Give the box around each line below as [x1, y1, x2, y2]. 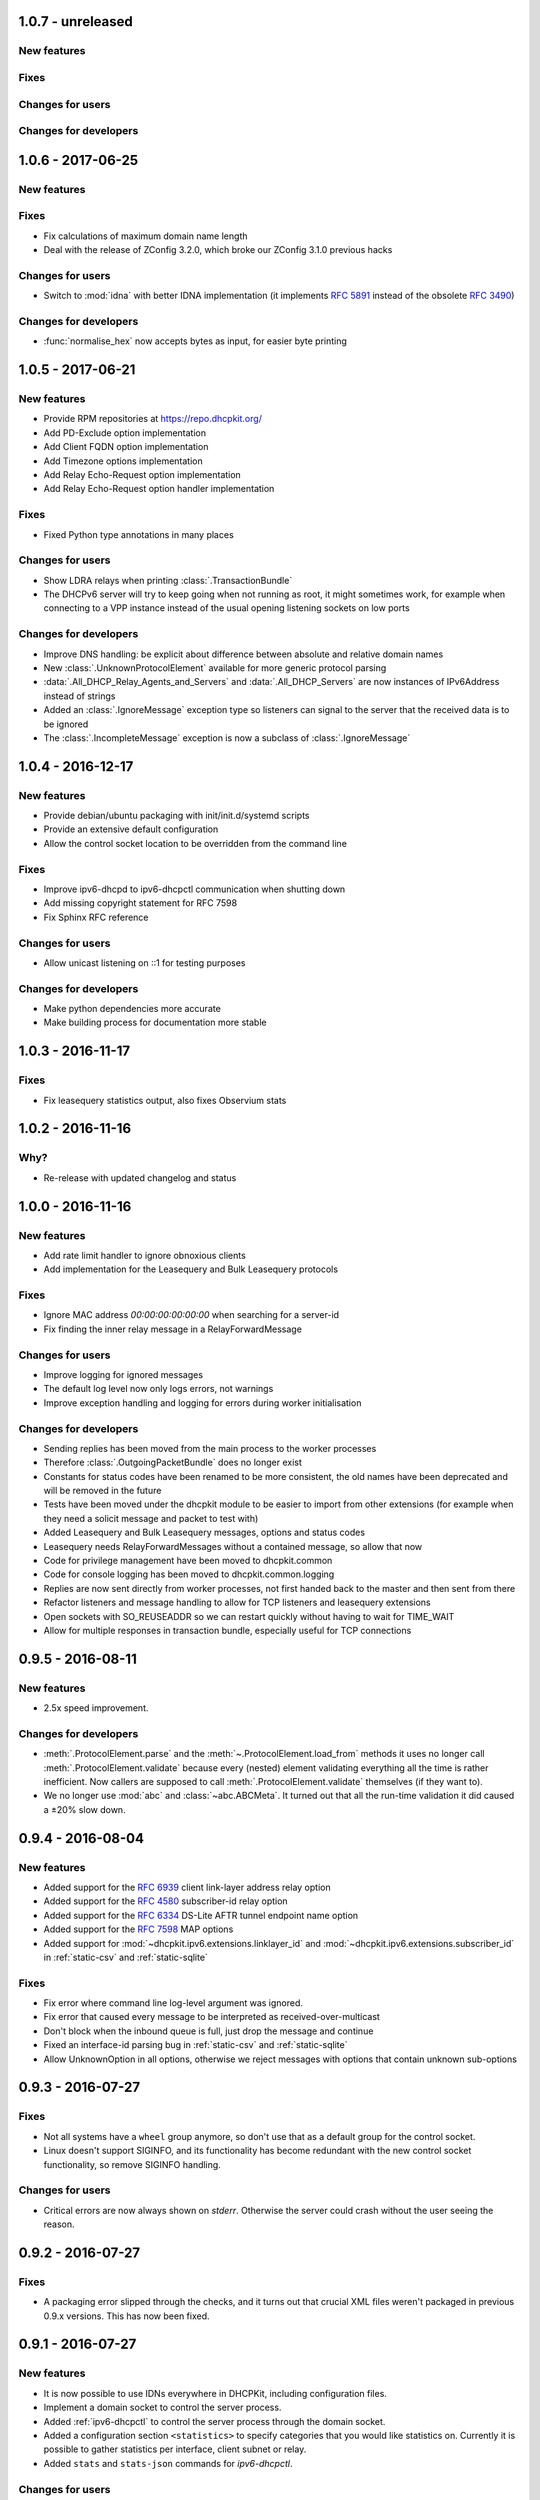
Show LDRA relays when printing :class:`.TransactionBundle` [43, 574, 293, 586]
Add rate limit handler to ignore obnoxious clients [43, 1249, 247, 1261]
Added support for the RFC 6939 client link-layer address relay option [43, 1881, 331, 1893]
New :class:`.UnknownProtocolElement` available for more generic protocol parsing [43, 661, 387, 674]
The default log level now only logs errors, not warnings [43, 1383, 274, 1395]
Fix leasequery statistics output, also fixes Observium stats [43, 1094, 287, 1106]
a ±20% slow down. [43, 1803, 126, 1815]
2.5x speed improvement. [43, 1702, 149, 1714]
